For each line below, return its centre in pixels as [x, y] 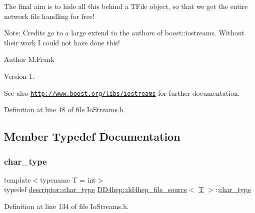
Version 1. [19, 76]
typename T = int [68, 179]
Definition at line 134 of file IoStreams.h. [66, 206]
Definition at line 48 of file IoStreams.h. [65, 109]
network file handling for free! [49, 16]
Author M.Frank [29, 59]
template [17, 179]
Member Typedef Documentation [92, 136]
